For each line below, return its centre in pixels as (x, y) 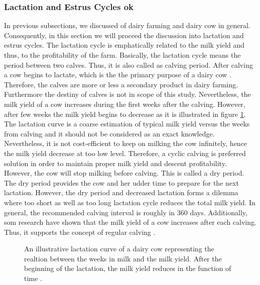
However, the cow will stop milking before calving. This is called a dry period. (124, 173)
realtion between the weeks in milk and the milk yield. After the (123, 258)
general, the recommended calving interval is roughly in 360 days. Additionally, (126, 212)
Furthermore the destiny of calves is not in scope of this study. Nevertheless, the (127, 94)
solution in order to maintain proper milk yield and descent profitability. (115, 163)
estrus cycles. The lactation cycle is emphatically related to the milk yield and (124, 45)
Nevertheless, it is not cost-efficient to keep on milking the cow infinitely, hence (126, 143)
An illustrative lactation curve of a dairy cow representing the (119, 249)
